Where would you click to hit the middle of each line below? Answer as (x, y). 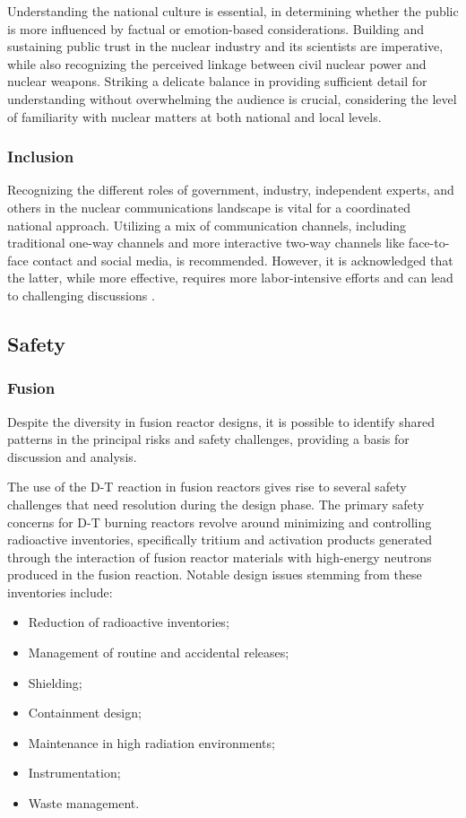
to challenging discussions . (81, 295)
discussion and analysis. (72, 456)
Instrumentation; (74, 773)
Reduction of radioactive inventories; (129, 622)
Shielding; (55, 682)
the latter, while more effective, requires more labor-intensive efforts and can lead (230, 278)
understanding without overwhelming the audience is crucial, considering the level (232, 98)
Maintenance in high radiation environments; (151, 742)
